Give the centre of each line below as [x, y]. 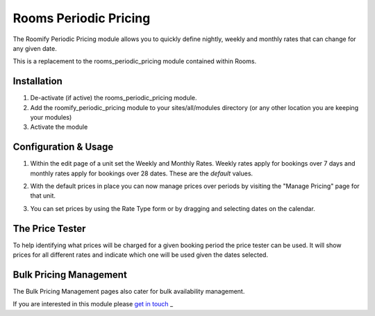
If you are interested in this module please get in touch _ [93, 304]
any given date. [35, 48]
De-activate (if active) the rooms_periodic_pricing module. [114, 98]
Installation [37, 81]
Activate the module [59, 127]
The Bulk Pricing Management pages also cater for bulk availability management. [129, 292]
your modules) [51, 118]
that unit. [43, 196]
